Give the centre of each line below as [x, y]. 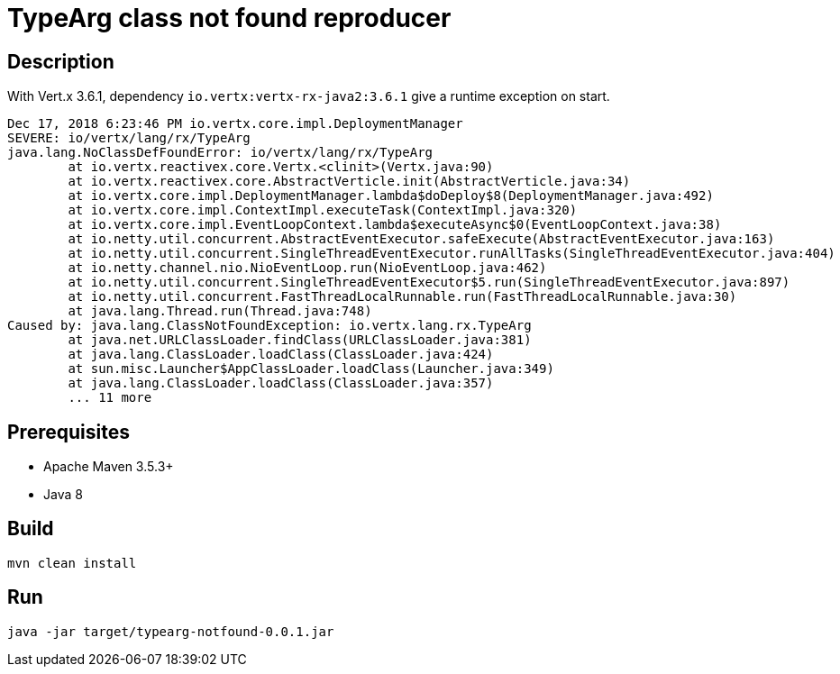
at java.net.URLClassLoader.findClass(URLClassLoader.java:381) [300, 340]
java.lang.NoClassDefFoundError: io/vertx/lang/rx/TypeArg [220, 153]
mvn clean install [72, 563]
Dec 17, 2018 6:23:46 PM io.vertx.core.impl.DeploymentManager [235, 124]
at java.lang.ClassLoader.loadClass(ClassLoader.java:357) [281, 383]
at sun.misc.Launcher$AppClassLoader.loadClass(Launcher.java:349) [311, 369]
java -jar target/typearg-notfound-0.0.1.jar [171, 631]
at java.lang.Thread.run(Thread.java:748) [220, 311]
